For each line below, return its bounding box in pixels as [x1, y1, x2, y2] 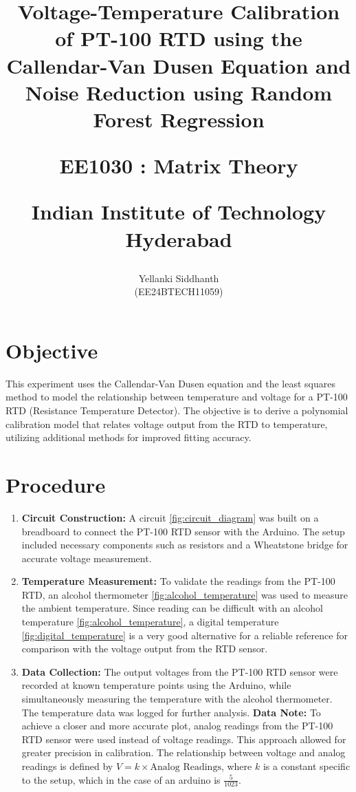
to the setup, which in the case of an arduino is [21, 772, 221, 786]
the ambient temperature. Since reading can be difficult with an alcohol [21, 601, 323, 615]
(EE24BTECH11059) [134, 284, 223, 299]
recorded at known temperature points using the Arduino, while [21, 678, 291, 692]
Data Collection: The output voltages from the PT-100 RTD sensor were [21, 664, 338, 678]
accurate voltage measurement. [21, 550, 152, 565]
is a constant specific [263, 759, 351, 773]
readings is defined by [21, 759, 113, 773]
